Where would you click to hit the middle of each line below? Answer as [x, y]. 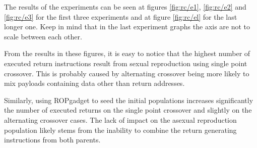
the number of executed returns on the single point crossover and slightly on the [128, 110]
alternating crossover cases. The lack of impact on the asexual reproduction [120, 119]
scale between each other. [43, 36]
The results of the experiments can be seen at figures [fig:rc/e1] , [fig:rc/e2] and [125, 7]
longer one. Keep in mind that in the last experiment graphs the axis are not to [127, 27]
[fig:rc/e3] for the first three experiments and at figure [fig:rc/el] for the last [121, 16]
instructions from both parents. [52, 140]
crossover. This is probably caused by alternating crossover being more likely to [127, 73]
